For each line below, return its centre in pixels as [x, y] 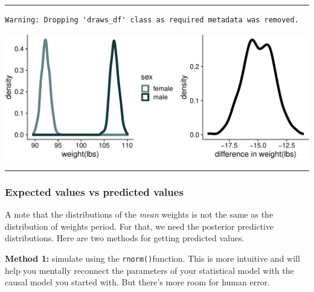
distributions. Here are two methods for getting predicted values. [125, 238]
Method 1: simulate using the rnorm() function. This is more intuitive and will [152, 258]
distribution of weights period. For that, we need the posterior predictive [139, 226]
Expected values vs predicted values [94, 191]
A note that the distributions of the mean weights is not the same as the [139, 214]
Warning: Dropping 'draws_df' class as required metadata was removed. [152, 20]
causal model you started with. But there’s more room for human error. [138, 282]
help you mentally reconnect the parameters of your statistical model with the [149, 270]
